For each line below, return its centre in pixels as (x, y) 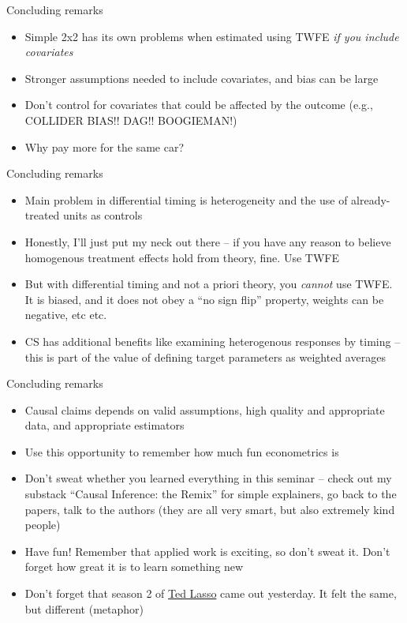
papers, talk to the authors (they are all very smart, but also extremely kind (210, 509)
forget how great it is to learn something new (134, 567)
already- (371, 199)
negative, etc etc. (66, 315)
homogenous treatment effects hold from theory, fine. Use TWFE (182, 257)
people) (43, 525)
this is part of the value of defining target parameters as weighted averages (205, 357)
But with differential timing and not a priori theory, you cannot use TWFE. (209, 284)
